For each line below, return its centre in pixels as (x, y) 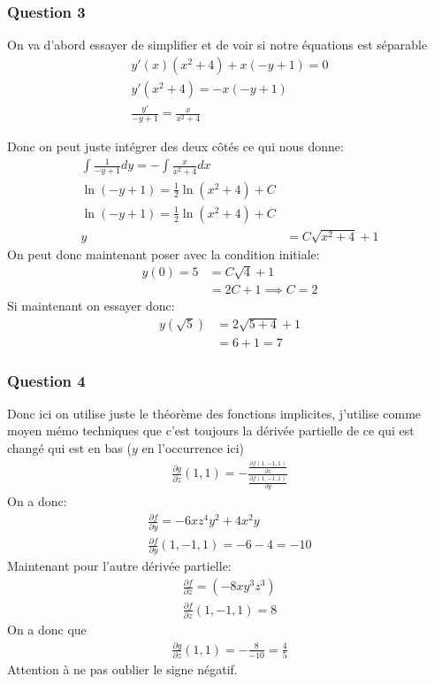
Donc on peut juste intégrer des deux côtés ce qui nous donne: (175, 146)
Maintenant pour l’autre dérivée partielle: (119, 566)
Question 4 (46, 380)
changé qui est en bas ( (69, 448)
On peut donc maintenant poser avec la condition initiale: (164, 254)
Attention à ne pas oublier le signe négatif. (122, 669)
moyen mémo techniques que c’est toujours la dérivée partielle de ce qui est (211, 430)
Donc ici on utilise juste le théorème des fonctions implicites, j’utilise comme (214, 413)
